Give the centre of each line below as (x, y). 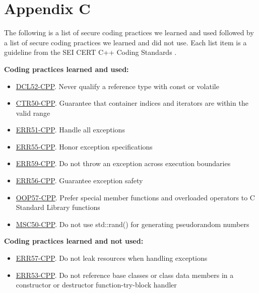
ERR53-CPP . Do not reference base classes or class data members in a (125, 275)
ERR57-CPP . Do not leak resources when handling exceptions (112, 258)
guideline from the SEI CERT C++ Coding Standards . (90, 52)
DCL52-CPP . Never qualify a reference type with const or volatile (117, 86)
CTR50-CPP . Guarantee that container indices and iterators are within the (132, 103)
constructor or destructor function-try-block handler (96, 285)
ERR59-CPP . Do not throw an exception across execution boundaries (123, 163)
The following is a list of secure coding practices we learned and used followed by (129, 32)
